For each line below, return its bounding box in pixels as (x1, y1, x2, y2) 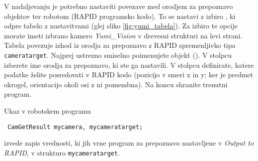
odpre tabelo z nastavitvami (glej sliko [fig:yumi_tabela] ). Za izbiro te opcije (4, 20, 238, 31)
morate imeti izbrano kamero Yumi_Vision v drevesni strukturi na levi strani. (4, 30, 243, 40)
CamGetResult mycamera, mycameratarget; (7, 123, 143, 131)
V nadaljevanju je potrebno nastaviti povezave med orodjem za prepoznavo (4, 1, 233, 11)
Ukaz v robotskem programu (4, 106, 91, 116)
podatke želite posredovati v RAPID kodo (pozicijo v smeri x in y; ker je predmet (4, 69, 253, 80)
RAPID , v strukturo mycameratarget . (4, 147, 120, 158)
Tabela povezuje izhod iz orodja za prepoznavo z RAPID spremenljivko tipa (4, 40, 236, 50)
